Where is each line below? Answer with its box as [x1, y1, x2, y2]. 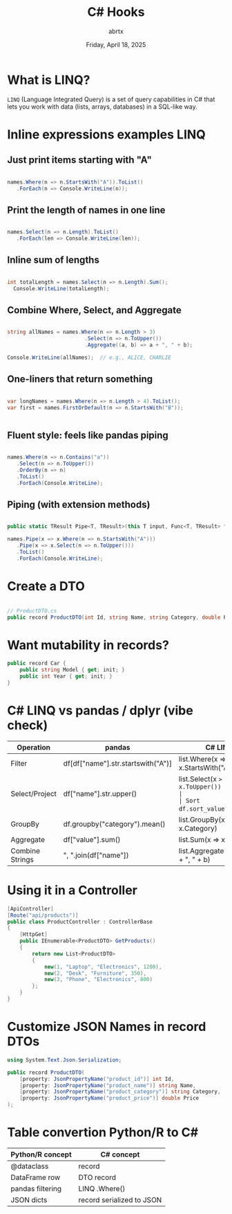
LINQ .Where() [78, 1184, 126, 1193]
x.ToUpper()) [178, 782, 222, 791]
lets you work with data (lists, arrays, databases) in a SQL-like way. [7, 102, 198, 111]
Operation [17, 742, 50, 752]
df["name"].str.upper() [63, 789, 137, 798]
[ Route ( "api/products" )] [7, 912, 79, 919]
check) [7, 718, 48, 733]
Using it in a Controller [7, 883, 138, 898]
